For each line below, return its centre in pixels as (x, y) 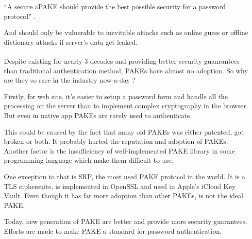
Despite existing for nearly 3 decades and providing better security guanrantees (122, 60)
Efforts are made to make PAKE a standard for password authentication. (113, 230)
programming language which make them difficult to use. (89, 160)
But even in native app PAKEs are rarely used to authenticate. (98, 115)
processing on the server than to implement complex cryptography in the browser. (126, 106)
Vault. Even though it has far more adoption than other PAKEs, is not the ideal (124, 196)
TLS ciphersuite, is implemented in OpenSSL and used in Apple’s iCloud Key (120, 186)
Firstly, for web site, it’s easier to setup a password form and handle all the (116, 96)
